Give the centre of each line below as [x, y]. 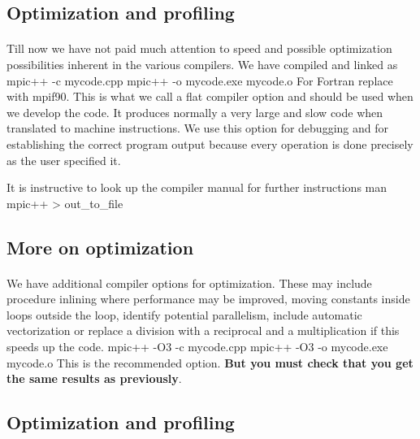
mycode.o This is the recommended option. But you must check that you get [210, 362]
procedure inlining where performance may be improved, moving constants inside [208, 299]
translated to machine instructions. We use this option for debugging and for [197, 128]
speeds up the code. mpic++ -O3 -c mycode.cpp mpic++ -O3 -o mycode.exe [197, 347]
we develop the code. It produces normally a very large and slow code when [195, 112]
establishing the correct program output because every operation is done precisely [210, 143]
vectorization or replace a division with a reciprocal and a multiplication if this [203, 330]
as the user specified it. [64, 160]
